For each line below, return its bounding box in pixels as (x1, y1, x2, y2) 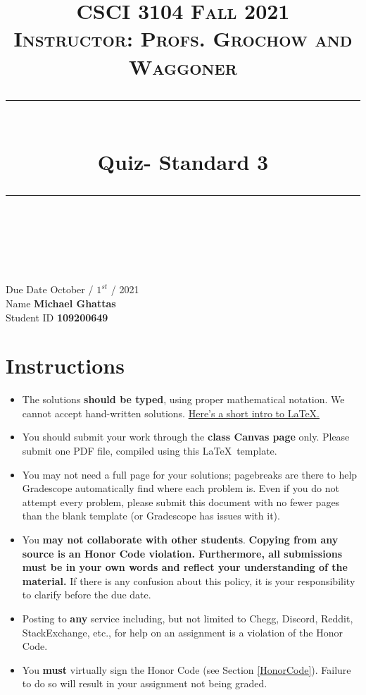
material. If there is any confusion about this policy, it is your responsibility (22, 573, 355, 588)
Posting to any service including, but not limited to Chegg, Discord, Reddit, (22, 610, 353, 625)
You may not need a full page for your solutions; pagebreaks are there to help (22, 467, 358, 481)
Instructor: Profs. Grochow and (13, 24, 353, 53)
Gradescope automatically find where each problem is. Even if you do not (22, 481, 339, 496)
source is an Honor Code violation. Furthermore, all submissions (22, 546, 342, 560)
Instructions (6, 351, 125, 380)
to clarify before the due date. (22, 587, 151, 602)
